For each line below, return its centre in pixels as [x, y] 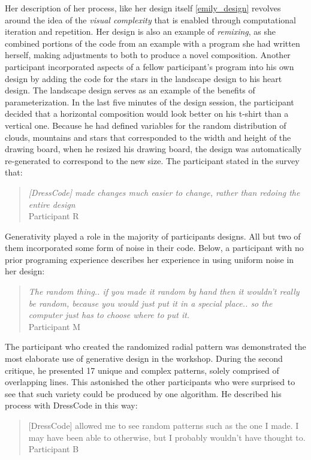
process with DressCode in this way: [71, 405]
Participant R [54, 216]
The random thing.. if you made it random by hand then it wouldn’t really [164, 291]
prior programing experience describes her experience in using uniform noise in [150, 259]
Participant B [54, 449]
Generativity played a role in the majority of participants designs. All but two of [153, 236]
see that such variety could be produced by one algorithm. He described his [143, 393]
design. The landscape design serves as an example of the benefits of [130, 90]
